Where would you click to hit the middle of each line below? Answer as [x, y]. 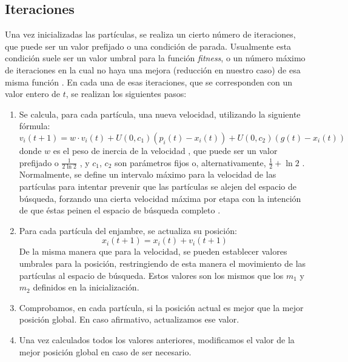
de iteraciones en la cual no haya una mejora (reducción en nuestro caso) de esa [153, 69]
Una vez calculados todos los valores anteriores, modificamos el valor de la [157, 339]
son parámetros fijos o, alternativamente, [190, 162]
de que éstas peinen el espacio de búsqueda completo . [120, 210]
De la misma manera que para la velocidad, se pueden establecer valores [153, 251]
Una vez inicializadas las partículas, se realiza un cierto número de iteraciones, [150, 34]
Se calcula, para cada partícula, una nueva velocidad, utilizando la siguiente [160, 114]
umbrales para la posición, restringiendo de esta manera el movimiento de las [162, 263]
